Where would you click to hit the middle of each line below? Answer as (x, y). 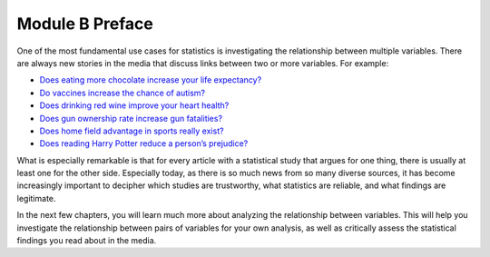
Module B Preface (85, 24)
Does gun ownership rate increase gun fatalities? (131, 118)
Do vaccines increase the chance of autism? (122, 93)
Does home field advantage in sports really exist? (132, 131)
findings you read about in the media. (87, 241)
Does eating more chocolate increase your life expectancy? (151, 80)
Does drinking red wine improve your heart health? (134, 105)
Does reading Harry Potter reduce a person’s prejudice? (144, 143)
